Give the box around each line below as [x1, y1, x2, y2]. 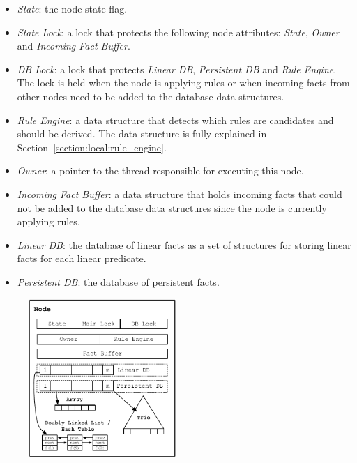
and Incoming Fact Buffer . [17, 38, 130, 53]
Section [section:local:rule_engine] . [17, 139, 167, 154]
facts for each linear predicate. [17, 251, 146, 266]
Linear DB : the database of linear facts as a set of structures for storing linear [17, 237, 351, 252]
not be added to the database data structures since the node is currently [17, 200, 327, 215]
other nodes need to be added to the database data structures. [17, 89, 284, 103]
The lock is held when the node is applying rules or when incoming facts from [17, 75, 350, 90]
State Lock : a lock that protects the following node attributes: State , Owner [17, 24, 340, 39]
